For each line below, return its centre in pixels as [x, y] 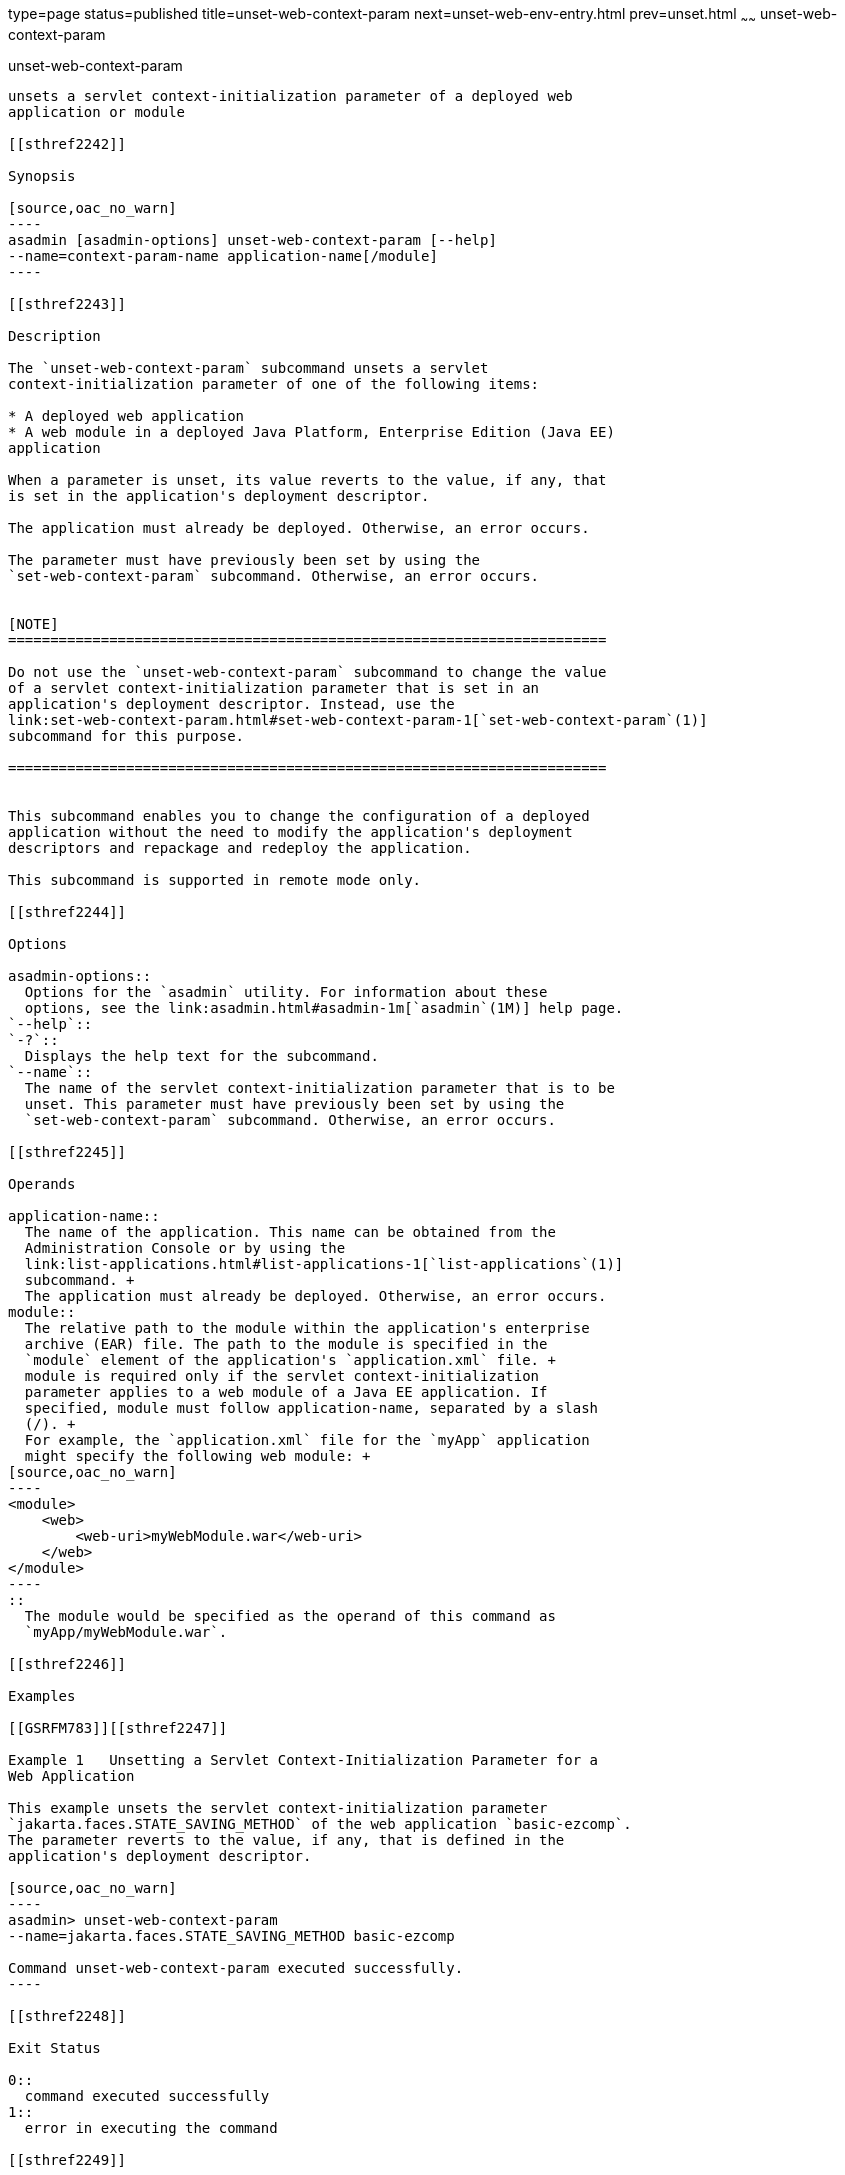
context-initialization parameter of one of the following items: [274, 383]
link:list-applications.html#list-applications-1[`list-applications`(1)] [324, 1263]
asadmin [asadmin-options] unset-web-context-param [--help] [252, 239]
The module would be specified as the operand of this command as [290, 1615]
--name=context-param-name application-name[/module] [223, 255]
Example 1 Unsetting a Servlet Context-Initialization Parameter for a [303, 1759]
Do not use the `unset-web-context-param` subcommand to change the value [307, 671]
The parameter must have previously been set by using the [244, 559]
